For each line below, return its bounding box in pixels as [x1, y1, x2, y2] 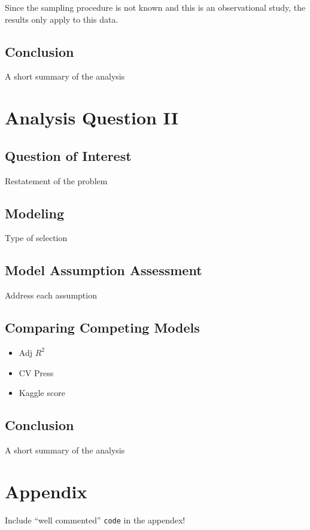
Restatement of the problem [5, 174, 108, 187]
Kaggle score [19, 386, 65, 399]
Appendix [5, 479, 87, 503]
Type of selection [5, 232, 68, 244]
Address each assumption [5, 289, 97, 301]
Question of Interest [5, 146, 132, 165]
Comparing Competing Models [5, 318, 200, 337]
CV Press [19, 366, 54, 379]
